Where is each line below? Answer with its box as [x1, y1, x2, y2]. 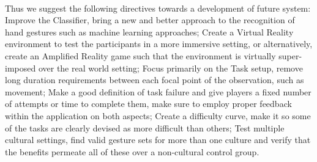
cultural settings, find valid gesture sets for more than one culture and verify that [5, 133, 311, 146]
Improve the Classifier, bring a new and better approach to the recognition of [5, 13, 295, 26]
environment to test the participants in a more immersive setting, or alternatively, [5, 37, 313, 50]
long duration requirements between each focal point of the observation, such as [5, 73, 304, 86]
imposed [5, 61, 36, 74]
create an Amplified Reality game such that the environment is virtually [5, 49, 276, 62]
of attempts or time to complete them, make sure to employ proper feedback [5, 97, 292, 110]
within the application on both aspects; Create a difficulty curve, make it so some [5, 109, 311, 122]
